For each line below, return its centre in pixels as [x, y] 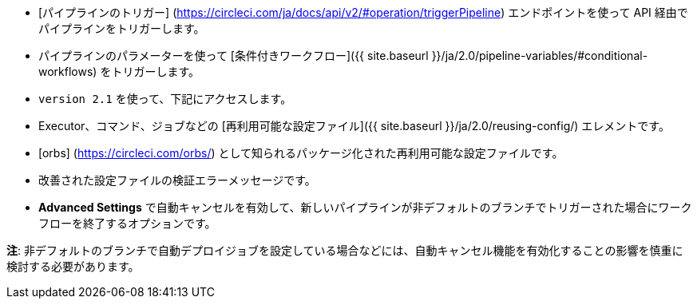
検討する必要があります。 [73, 266]
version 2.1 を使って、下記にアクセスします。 [165, 99]
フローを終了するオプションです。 [127, 223]
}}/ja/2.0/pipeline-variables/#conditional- [540, 55]
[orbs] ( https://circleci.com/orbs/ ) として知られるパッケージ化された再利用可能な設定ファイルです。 [301, 153]
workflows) [68, 71]
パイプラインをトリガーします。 [122, 28]
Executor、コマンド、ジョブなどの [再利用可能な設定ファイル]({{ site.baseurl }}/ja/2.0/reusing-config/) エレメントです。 [354, 126]
